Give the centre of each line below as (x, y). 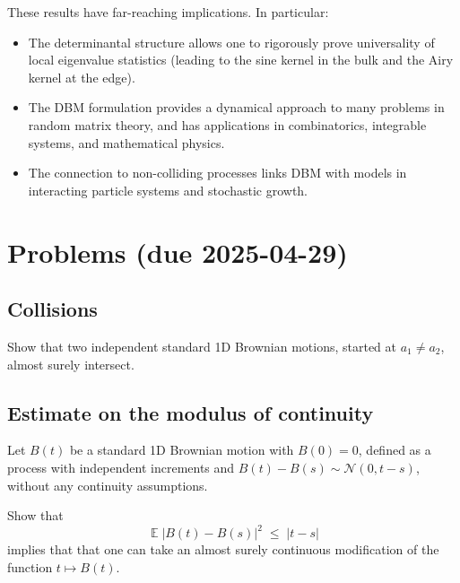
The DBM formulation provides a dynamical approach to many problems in (236, 107)
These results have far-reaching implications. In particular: (168, 12)
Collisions (52, 309)
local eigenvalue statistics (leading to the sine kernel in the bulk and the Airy (241, 60)
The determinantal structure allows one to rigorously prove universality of (231, 42)
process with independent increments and (121, 467)
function (30, 566)
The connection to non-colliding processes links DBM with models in (217, 173)
